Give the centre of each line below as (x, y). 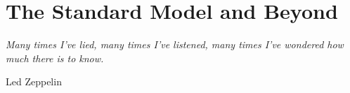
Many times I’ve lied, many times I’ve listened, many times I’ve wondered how (175, 44)
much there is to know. (55, 58)
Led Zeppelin (34, 81)
